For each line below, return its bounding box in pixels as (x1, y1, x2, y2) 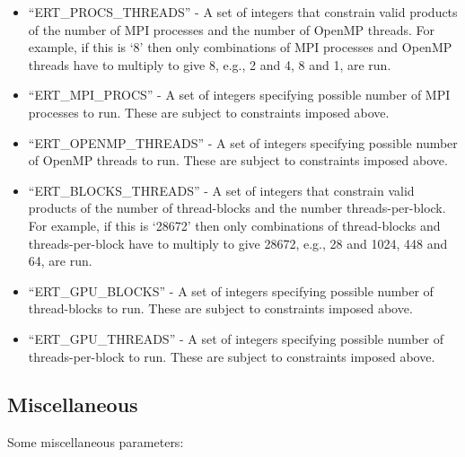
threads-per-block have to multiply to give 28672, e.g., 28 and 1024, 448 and (28, 233, 448, 252)
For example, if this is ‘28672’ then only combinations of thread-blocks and (28, 215, 441, 234)
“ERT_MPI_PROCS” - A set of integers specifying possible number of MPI (28, 85, 451, 104)
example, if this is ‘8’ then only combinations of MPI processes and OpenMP (28, 38, 452, 57)
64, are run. (28, 251, 92, 270)
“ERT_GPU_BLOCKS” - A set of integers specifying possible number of (28, 281, 434, 300)
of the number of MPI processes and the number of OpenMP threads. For (28, 20, 435, 39)
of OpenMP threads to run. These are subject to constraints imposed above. (28, 151, 448, 170)
